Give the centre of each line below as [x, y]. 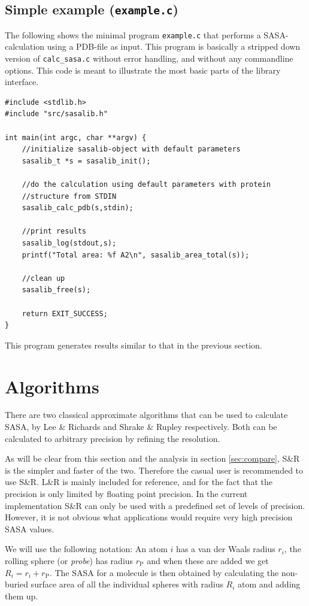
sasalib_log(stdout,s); [69, 243]
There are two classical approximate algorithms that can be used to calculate [146, 415]
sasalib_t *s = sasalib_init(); [86, 161]
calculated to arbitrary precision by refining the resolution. [113, 438]
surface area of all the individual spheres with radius [127, 584]
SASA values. [30, 528]
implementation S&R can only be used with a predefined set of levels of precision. [155, 505]
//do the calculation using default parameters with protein [146, 185]
